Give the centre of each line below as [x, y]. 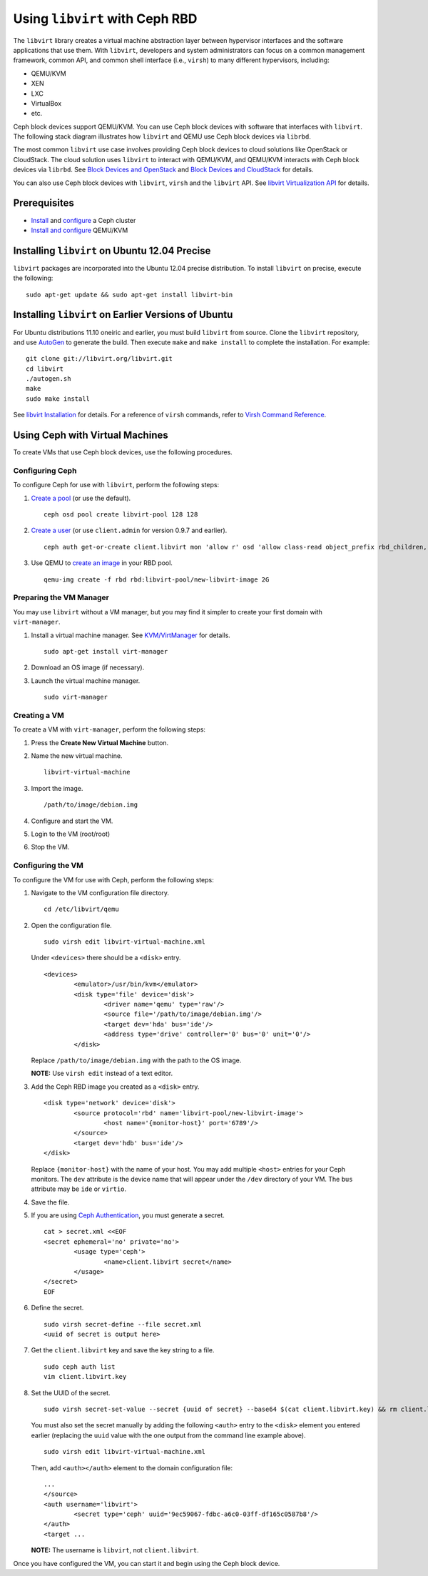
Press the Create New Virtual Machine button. [100, 742]
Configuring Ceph [45, 470]
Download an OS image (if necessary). [88, 667]
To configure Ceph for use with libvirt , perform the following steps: [116, 485]
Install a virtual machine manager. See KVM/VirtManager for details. [131, 635]
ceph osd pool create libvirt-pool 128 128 [121, 515]
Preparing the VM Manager [61, 598]
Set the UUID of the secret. [71, 1392]
